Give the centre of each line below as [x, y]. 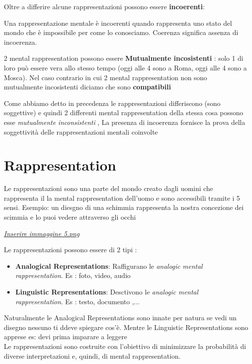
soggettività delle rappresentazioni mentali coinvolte [81, 131]
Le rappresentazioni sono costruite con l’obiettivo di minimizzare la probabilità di [125, 346]
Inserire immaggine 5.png [42, 233]
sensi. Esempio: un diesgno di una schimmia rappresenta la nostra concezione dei [124, 207]
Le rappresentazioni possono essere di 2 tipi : [71, 250]
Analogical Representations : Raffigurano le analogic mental [109, 266]
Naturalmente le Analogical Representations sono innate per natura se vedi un [120, 318]
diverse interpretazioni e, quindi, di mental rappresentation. [92, 355]
